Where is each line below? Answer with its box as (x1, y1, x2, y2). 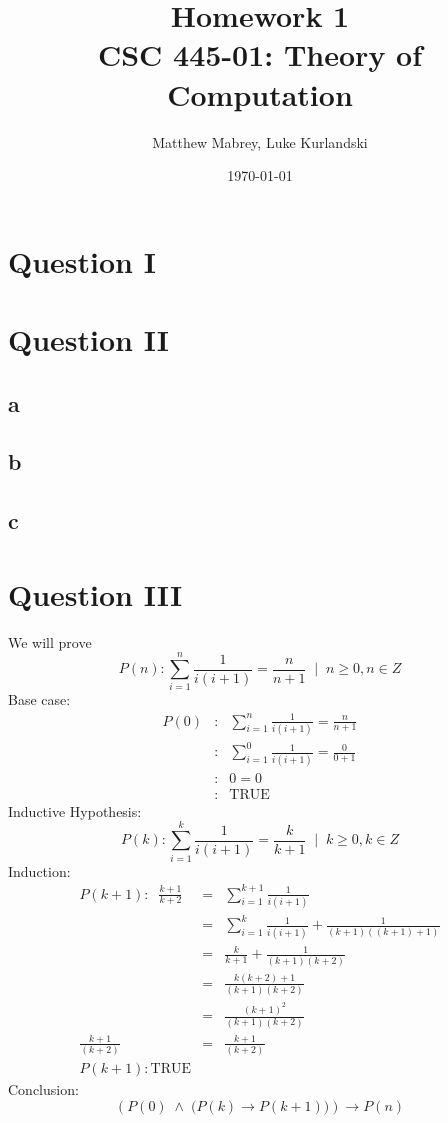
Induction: (8, 860, 71, 881)
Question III (8, 573, 183, 614)
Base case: (8, 689, 71, 710)
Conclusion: (8, 1079, 79, 1100)
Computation (167, 73, 353, 114)
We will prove (8, 631, 92, 652)
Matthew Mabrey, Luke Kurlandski (152, 131, 368, 152)
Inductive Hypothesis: (8, 800, 142, 821)
